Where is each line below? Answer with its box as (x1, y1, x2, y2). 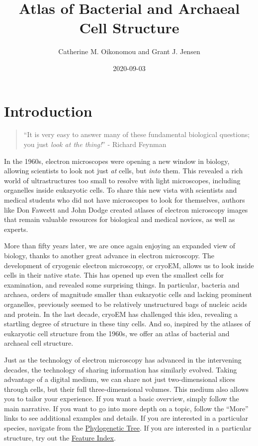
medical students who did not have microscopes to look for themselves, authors (4, 195, 245, 205)
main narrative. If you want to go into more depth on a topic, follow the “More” (4, 403, 249, 413)
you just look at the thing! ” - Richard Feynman (23, 139, 167, 149)
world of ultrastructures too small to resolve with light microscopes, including (4, 175, 241, 185)
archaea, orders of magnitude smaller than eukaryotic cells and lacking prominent (4, 289, 253, 299)
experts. (4, 223, 28, 234)
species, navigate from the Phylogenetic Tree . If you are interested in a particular (4, 423, 252, 433)
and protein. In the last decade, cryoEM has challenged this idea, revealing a (4, 308, 238, 319)
